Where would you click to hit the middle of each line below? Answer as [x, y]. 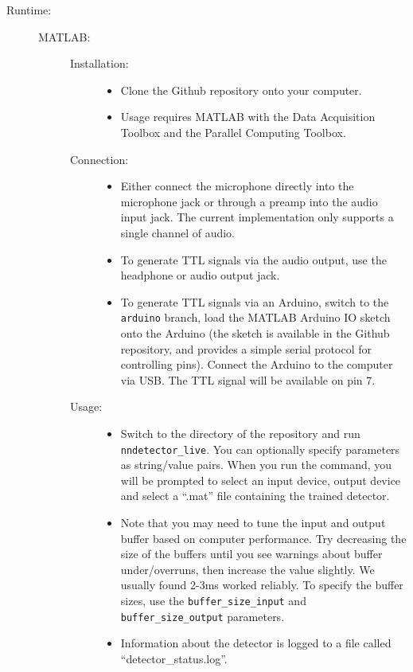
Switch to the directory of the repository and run [240, 433]
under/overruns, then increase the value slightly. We [247, 569]
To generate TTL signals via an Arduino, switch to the [255, 301]
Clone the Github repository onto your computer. [241, 90]
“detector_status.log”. [174, 658]
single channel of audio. [178, 232]
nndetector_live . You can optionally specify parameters [260, 449]
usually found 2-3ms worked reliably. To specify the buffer [262, 585]
